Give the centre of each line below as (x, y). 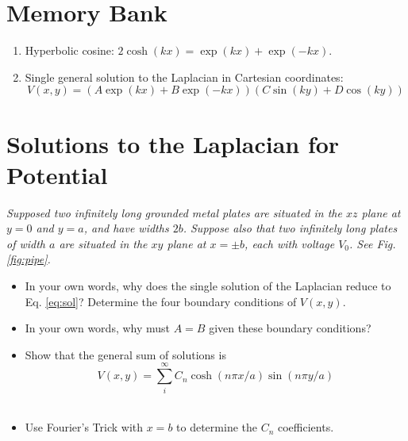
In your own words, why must (98, 328)
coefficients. (306, 427)
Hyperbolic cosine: (69, 50)
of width (26, 243)
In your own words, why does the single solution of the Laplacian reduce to (208, 286)
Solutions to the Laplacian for (173, 143)
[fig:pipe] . (29, 259)
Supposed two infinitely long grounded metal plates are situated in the (174, 212)
